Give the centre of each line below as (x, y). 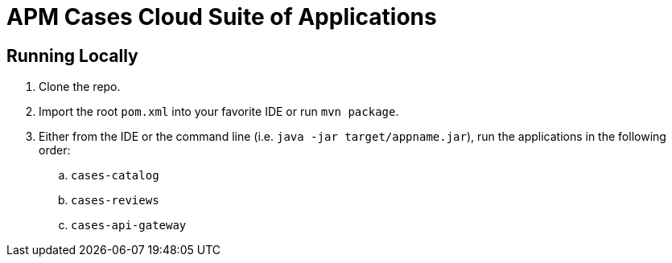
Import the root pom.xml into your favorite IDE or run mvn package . (219, 112)
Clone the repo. (80, 87)
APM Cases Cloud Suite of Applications (222, 17)
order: (55, 150)
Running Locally (72, 55)
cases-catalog (115, 176)
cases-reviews (115, 201)
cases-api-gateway (129, 226)
